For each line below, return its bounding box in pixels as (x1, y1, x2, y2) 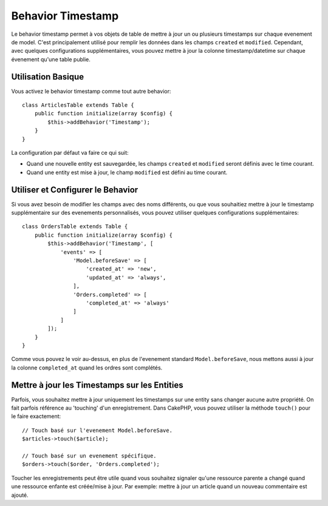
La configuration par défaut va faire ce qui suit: (11, 149, 129, 156)
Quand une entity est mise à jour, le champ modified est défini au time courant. (26, 169, 228, 176)
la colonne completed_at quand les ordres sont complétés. (11, 364, 163, 371)
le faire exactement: (11, 413, 61, 420)
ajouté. (11, 491, 29, 499)
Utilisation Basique (11, 72, 84, 82)
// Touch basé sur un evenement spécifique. (22, 452, 157, 459)
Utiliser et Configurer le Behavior (11, 184, 138, 195)
